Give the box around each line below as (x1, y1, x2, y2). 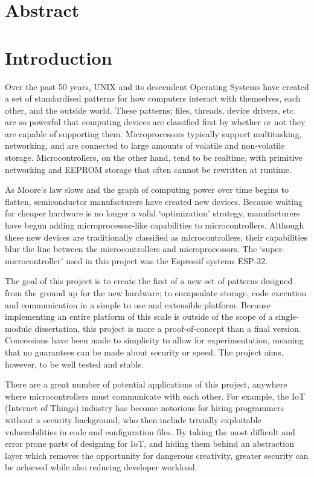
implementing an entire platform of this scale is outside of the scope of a (5, 310, 273, 323)
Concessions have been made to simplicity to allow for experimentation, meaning (5, 334, 304, 346)
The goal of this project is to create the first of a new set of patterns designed (5, 274, 293, 287)
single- (275, 310, 300, 323)
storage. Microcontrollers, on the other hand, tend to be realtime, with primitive (5, 151, 303, 164)
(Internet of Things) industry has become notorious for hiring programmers (5, 401, 284, 414)
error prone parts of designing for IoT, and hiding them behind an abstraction (5, 437, 294, 450)
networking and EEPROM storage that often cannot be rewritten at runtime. (5, 163, 292, 175)
